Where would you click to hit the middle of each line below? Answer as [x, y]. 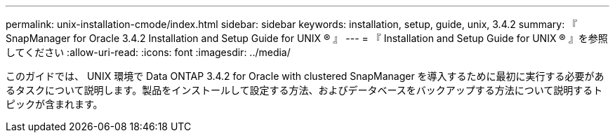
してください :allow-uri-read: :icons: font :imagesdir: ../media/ [148, 52]
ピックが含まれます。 [54, 104]
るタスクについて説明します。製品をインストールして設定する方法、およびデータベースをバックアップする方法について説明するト [304, 90]
